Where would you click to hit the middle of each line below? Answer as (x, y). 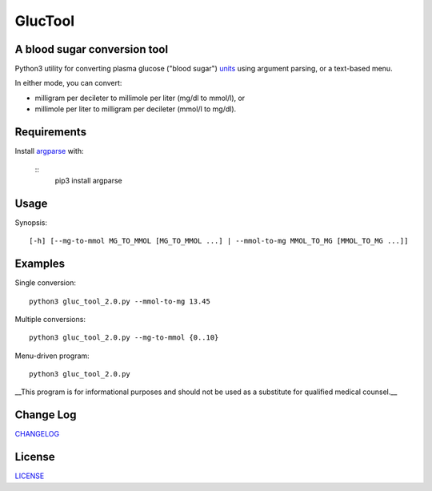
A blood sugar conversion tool (91, 49)
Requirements (51, 132)
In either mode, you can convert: (68, 83)
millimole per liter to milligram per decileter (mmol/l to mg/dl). (136, 109)
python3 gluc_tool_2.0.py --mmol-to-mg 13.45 (120, 301)
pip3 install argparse (89, 180)
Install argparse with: (49, 151)
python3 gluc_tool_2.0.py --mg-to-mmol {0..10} (124, 338)
